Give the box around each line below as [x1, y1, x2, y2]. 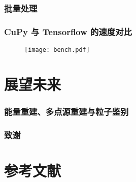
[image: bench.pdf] [24, 46, 90, 54]
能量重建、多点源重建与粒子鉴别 [4, 105, 129, 118]
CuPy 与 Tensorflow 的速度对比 [4, 25, 132, 38]
